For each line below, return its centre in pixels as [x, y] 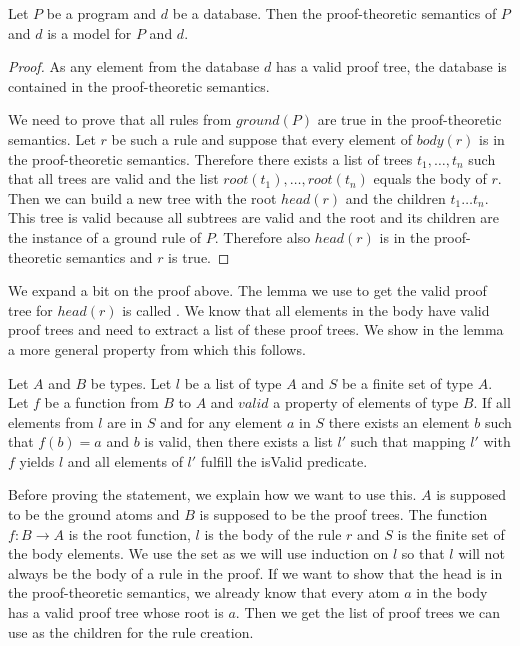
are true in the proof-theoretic [409, 119]
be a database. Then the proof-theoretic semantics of [334, 13]
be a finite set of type [407, 382]
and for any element [221, 421]
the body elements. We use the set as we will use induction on [198, 553]
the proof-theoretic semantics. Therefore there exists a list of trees [210, 158]
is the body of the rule [273, 533]
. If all [492, 402]
